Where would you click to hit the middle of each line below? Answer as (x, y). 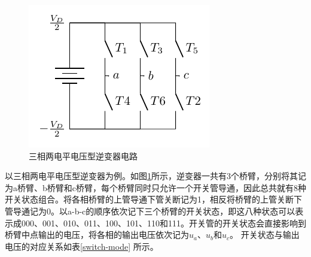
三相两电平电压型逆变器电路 (83, 155)
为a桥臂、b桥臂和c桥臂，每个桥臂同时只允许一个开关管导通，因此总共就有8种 (155, 187)
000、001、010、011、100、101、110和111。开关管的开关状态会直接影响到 (164, 223)
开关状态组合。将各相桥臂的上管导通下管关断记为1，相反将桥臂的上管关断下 (153, 199)
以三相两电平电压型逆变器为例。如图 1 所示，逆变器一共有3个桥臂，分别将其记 (155, 176)
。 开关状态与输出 (265, 235)
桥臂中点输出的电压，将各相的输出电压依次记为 (97, 235)
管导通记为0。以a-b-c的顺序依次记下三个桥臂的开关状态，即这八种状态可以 (150, 211)
